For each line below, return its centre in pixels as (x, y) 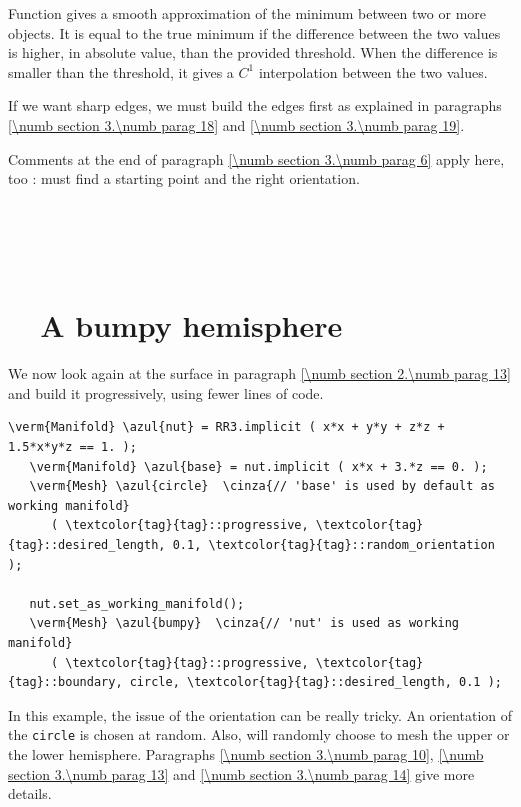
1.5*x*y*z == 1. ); (72, 447)
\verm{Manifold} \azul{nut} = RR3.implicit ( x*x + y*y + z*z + (226, 427)
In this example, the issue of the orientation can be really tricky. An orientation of (260, 714)
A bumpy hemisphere (191, 325)
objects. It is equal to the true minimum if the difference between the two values (254, 32)
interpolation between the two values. (373, 71)
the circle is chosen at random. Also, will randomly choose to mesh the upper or (259, 734)
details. (30, 793)
